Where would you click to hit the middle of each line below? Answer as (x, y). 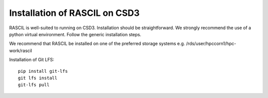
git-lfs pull (34, 85)
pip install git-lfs (43, 71)
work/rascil (21, 50)
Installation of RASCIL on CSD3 (74, 13)
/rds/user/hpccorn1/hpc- (211, 44)
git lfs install (38, 78)
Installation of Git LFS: (32, 60)
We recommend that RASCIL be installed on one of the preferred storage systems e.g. (97, 44)
